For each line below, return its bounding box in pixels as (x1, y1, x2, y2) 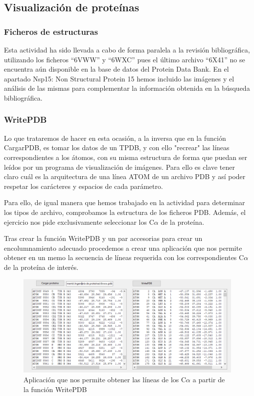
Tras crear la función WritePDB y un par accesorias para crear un (4, 233, 203, 243)
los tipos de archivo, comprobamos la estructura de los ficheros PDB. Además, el (4, 207, 246, 217)
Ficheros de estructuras (4, 25, 98, 37)
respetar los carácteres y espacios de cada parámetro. (4, 181, 163, 191)
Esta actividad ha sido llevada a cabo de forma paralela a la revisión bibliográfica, (4, 45, 250, 54)
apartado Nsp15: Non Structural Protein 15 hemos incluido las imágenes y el (4, 73, 234, 83)
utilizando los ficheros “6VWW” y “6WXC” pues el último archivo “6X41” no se (4, 54, 245, 64)
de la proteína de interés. (4, 262, 79, 272)
